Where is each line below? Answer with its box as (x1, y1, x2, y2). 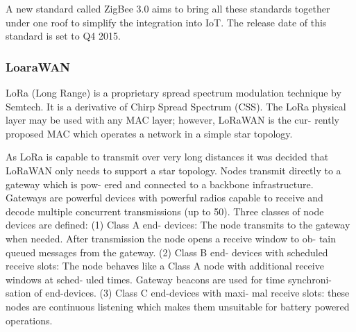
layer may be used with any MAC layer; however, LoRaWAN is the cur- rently (6, 113, 339, 127)
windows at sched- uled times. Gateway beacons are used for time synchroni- (6, 272, 332, 286)
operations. (6, 313, 53, 327)
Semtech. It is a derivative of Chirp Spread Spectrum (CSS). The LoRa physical (6, 99, 346, 113)
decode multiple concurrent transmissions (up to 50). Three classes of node (6, 204, 324, 218)
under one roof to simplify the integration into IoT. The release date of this (6, 15, 327, 29)
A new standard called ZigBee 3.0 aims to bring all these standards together (6, 1, 330, 15)
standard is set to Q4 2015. (6, 28, 121, 43)
